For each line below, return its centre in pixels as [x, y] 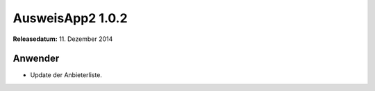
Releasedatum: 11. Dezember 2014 [63, 39]
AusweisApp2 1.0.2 [70, 18]
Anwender [36, 59]
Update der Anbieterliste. [66, 75]
